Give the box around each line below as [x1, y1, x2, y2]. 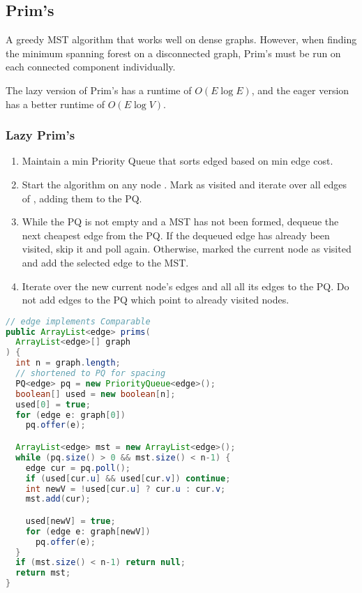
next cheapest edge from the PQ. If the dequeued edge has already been [22, 227, 330, 242]
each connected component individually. [6, 59, 176, 74]
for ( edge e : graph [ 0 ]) [15, 410, 126, 420]
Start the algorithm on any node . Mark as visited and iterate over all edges [22, 177, 347, 191]
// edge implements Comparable [6, 316, 151, 326]
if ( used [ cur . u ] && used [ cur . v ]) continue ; [25, 473, 231, 483]
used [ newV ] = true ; [25, 516, 116, 526]
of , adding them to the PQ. [22, 190, 142, 205]
